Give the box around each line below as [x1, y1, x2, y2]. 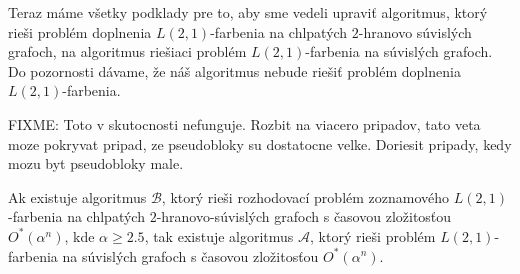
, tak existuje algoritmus [144, 225, 294, 246]
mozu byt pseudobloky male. [8, 153, 184, 174]
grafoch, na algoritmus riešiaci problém [8, 41, 247, 62]
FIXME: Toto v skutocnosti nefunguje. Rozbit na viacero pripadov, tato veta [8, 113, 481, 134]
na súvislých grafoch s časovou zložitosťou [62, 245, 319, 266]
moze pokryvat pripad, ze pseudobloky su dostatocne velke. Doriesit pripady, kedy [8, 133, 512, 154]
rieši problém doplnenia [8, 21, 152, 42]
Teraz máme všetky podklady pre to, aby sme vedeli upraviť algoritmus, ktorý [8, 2, 488, 22]
